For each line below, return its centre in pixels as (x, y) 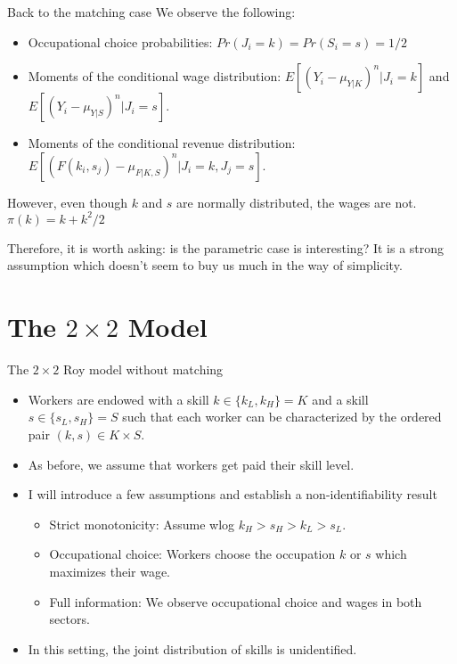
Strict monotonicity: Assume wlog (142, 524)
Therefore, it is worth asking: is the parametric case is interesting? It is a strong (226, 247)
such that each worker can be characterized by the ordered (282, 417)
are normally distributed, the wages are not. (297, 202)
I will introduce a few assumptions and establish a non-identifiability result (233, 494)
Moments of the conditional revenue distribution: (162, 143)
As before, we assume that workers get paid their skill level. (191, 464)
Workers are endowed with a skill (118, 399)
